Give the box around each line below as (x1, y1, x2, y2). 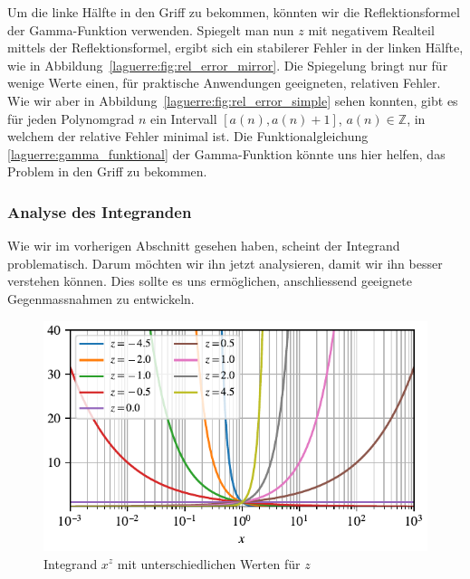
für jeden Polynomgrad (7, 109, 135, 128)
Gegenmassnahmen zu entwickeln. (7, 289, 195, 308)
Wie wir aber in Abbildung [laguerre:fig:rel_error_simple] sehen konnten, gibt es (7, 90, 458, 109)
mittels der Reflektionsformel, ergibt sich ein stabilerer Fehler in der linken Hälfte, (7, 38, 464, 57)
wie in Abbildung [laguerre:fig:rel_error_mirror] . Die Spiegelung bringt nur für (7, 55, 448, 74)
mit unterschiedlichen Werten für (117, 554, 301, 573)
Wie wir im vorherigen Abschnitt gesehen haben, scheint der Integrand (7, 236, 400, 255)
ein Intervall (150, 109, 217, 128)
